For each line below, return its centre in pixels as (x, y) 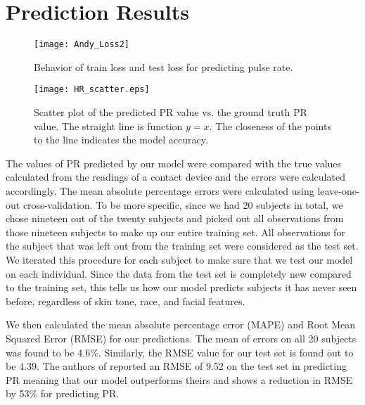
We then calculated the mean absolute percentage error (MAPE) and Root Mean (181, 324)
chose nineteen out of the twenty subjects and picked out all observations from (175, 218)
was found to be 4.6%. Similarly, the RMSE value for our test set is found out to (180, 352)
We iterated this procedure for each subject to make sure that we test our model (179, 259)
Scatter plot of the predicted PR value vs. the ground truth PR (171, 112)
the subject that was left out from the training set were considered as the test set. (182, 246)
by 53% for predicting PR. (63, 393)
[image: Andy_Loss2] (82, 45)
